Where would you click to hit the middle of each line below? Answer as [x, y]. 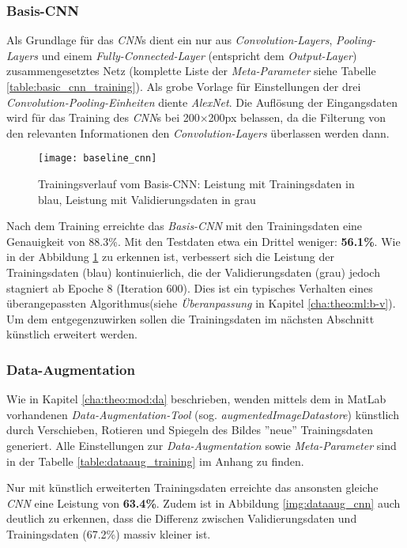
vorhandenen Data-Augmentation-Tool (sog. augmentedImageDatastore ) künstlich [203, 414]
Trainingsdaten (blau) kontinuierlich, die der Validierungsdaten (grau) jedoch [193, 272]
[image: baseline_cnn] [98, 159]
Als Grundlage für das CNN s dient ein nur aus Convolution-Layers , [170, 40]
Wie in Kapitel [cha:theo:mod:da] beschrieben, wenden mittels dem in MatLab [196, 399]
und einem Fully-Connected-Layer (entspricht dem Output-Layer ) [199, 55]
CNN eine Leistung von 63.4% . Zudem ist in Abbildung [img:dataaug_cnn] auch [203, 503]
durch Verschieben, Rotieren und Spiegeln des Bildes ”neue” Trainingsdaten [190, 430]
